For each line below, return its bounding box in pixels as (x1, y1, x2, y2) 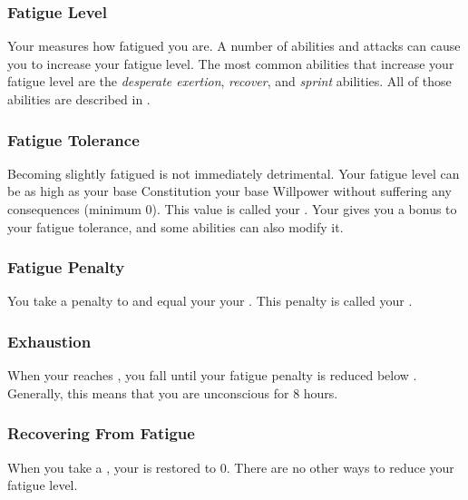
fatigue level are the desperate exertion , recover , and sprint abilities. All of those (7, 72, 452, 91)
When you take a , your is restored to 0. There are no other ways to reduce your (7, 457, 454, 476)
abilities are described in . (7, 90, 151, 108)
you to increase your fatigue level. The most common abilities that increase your (7, 54, 454, 73)
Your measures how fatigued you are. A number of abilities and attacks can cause (7, 36, 461, 55)
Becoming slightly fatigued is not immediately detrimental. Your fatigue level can (7, 163, 460, 182)
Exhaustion (7, 329, 92, 352)
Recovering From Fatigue (7, 422, 195, 445)
